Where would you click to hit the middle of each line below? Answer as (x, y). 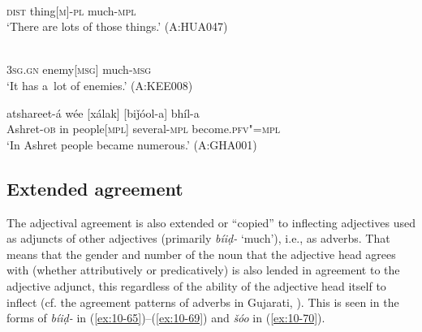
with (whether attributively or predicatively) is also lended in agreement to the (203, 270)
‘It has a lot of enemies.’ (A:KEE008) (100, 85)
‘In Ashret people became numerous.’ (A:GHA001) (132, 144)
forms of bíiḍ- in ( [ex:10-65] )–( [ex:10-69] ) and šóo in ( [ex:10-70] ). (166, 318)
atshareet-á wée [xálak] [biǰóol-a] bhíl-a (103, 112)
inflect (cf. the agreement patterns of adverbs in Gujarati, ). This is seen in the (203, 302)
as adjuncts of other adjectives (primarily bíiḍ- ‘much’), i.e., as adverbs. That (198, 238)
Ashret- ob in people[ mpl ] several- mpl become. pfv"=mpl (143, 129)
